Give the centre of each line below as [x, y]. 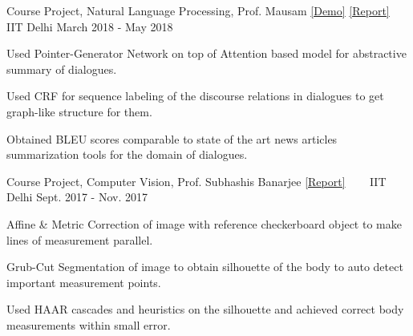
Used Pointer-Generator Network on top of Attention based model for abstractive [206, 53]
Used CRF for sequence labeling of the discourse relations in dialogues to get [195, 96]
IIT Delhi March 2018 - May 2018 [90, 26]
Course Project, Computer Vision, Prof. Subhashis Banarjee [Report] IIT [196, 181]
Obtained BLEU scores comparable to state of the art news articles [172, 138]
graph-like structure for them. [79, 111]
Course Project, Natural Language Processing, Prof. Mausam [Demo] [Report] [198, 10]
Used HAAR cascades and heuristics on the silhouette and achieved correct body [205, 309]
